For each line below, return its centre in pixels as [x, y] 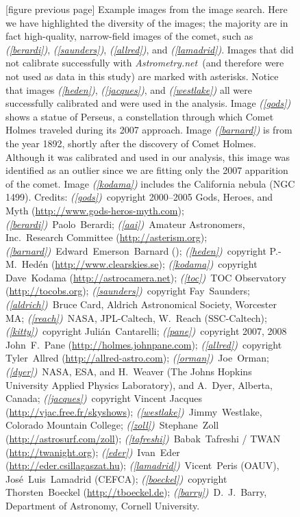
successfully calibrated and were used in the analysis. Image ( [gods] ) [148, 103]
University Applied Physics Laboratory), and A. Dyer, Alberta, [139, 384]
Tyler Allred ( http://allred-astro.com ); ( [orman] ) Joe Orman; [137, 358]
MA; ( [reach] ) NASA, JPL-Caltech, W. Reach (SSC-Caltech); [136, 317]
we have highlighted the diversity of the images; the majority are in [147, 22]
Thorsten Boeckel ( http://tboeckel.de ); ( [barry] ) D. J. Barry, [136, 492]
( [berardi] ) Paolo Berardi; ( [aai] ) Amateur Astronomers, [125, 224]
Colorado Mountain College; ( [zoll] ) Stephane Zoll [112, 425]
